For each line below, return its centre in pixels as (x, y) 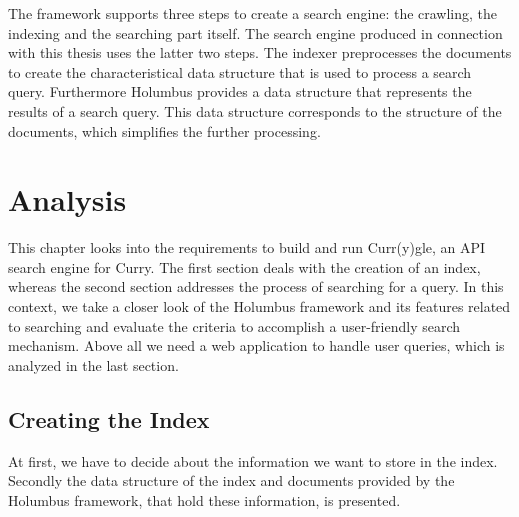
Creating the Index (109, 418)
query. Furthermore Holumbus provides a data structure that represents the (240, 91)
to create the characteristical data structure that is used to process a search (240, 71)
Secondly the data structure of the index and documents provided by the (231, 480)
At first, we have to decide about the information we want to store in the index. (253, 460)
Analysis (67, 199)
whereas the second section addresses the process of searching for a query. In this (256, 286)
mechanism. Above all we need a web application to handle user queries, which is (256, 345)
